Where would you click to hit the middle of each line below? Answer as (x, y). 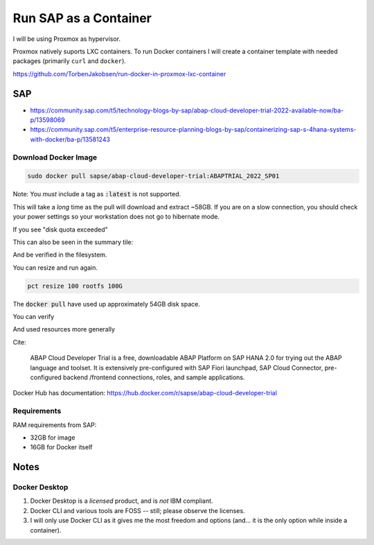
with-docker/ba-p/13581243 (70, 139)
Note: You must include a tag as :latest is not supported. (97, 194)
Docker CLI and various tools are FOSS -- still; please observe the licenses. (137, 510)
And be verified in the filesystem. (60, 255)
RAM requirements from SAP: (55, 425)
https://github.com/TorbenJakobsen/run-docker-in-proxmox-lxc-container (119, 73)
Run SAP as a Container (82, 18)
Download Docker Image (55, 157)
